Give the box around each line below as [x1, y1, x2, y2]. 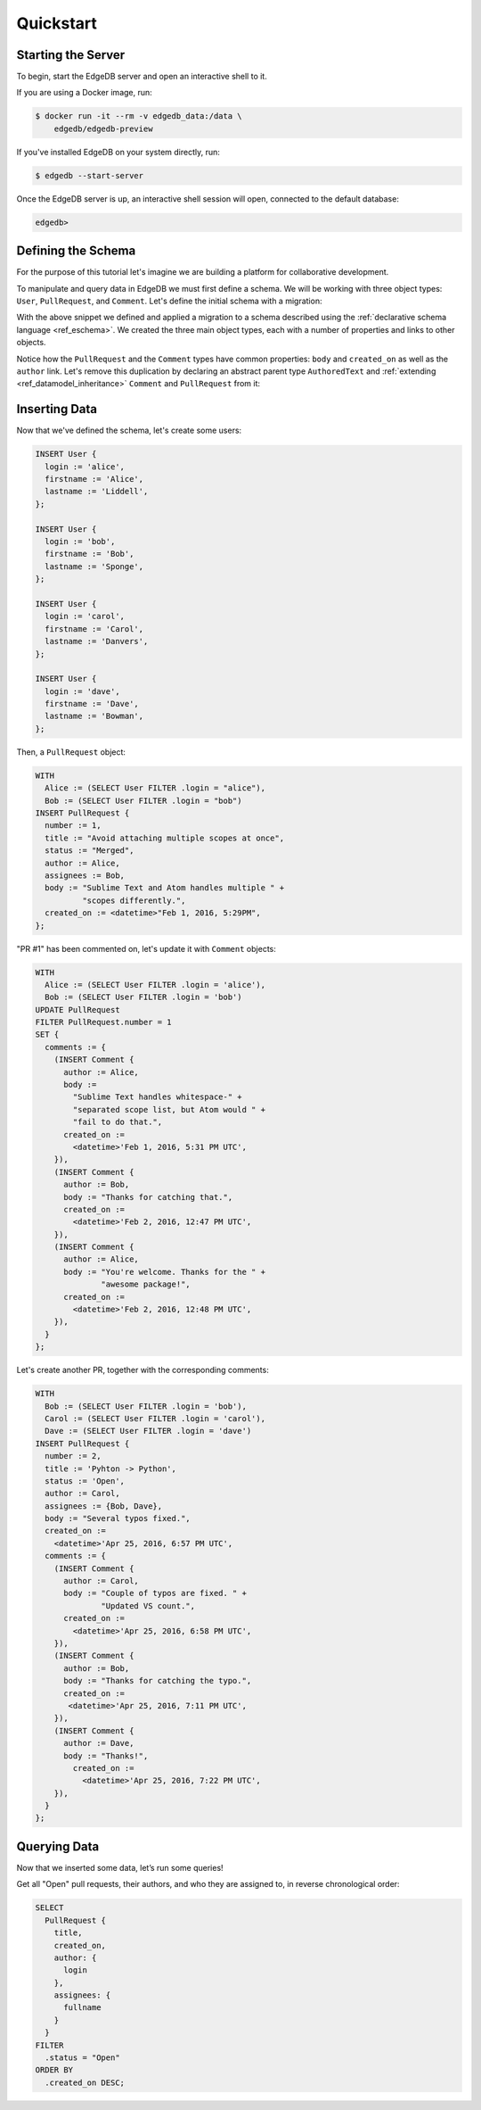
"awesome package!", [101, 1279, 191, 1289]
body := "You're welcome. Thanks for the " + [63, 1267, 266, 1277]
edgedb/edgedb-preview [53, 123, 153, 134]
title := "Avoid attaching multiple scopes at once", [45, 832, 285, 843]
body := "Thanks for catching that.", [63, 1192, 233, 1202]
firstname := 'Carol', [45, 624, 144, 633]
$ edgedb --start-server [35, 170, 144, 180]
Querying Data [16, 1839, 100, 1854]
